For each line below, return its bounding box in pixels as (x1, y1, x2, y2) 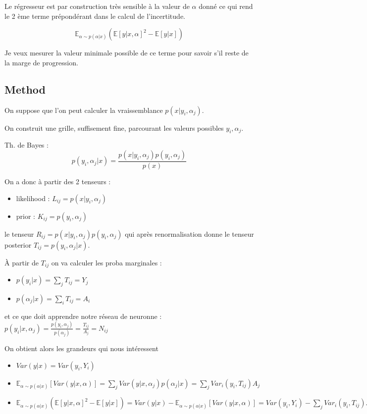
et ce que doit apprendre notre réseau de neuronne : (4, 310, 162, 321)
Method (4, 81, 46, 97)
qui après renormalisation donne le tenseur (125, 228, 254, 239)
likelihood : (16, 193, 50, 203)
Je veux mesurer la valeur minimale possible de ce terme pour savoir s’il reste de (4, 48, 249, 58)
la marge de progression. (4, 57, 78, 67)
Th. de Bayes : (4, 140, 49, 150)
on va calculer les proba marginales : (51, 257, 162, 267)
